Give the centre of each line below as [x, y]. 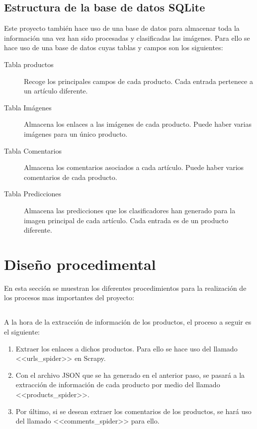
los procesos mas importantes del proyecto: [69, 298]
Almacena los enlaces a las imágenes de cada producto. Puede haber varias [138, 124]
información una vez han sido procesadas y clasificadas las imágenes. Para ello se [127, 38]
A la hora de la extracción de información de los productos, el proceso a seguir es [128, 322]
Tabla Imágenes [28, 107]
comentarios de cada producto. [71, 177]
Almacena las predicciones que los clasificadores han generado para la [130, 210]
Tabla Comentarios [33, 150]
